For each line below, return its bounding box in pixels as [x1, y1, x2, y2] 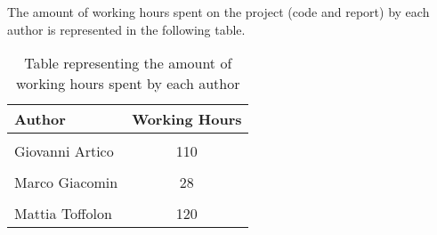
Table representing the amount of [24, 53, 232, 74]
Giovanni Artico [14, 141, 114, 162]
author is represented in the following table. [7, 20, 246, 38]
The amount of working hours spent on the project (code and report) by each [7, 3, 430, 20]
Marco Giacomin [14, 172, 118, 193]
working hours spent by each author [16, 73, 240, 94]
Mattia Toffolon [14, 203, 112, 224]
